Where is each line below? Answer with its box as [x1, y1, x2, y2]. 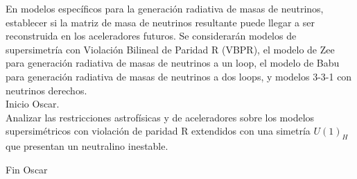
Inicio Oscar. [6, 96, 60, 111]
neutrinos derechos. [6, 83, 87, 97]
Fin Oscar [6, 162, 48, 176]
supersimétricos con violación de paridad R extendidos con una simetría [6, 123, 311, 138]
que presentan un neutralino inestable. [6, 139, 168, 153]
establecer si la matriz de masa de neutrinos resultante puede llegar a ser [6, 15, 315, 29]
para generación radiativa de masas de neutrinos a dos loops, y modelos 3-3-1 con [6, 69, 352, 83]
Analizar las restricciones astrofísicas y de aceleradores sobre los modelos [6, 110, 315, 124]
